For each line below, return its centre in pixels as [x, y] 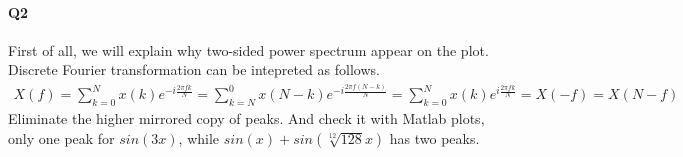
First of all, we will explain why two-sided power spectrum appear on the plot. [248, 49]
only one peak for [61, 137]
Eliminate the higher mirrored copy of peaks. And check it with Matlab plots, [246, 117]
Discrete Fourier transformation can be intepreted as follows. [194, 69]
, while [199, 137]
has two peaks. [434, 137]
